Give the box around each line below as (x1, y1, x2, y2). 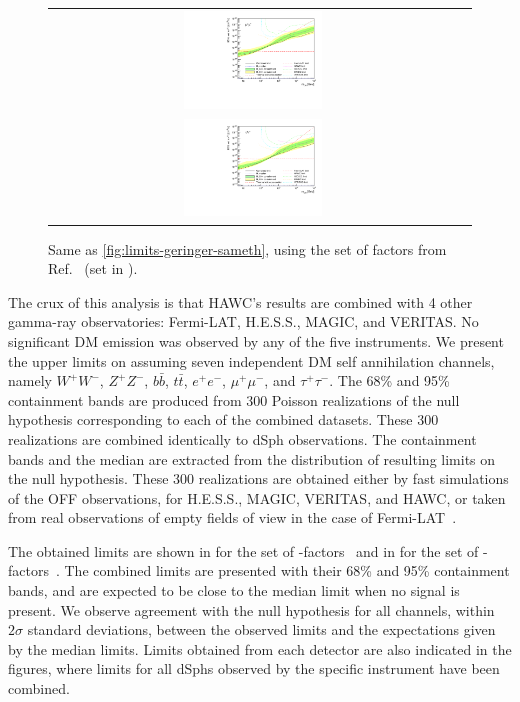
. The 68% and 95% (329, 370, 450, 391)
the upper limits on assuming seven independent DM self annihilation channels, (8, 350, 495, 371)
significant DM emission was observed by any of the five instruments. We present (8, 330, 504, 351)
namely (8, 370, 52, 391)
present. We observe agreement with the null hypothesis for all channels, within (8, 599, 495, 620)
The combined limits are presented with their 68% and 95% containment (64, 560, 510, 581)
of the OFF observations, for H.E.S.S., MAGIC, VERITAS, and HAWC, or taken (8, 487, 506, 508)
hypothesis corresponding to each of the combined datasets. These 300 (8, 409, 439, 430)
